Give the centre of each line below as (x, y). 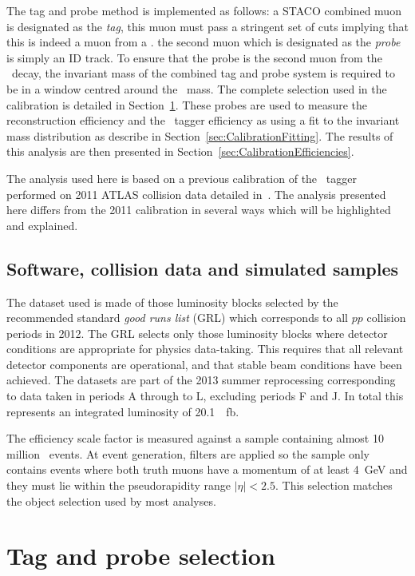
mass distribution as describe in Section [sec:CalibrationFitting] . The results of (200, 135)
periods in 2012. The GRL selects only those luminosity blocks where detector (197, 333)
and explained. (42, 225)
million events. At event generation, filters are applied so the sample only (188, 453)
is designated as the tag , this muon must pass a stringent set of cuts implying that (207, 26)
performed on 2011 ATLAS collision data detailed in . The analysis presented (196, 194)
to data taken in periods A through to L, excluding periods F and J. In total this (205, 396)
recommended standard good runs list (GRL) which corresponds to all (177, 318)
